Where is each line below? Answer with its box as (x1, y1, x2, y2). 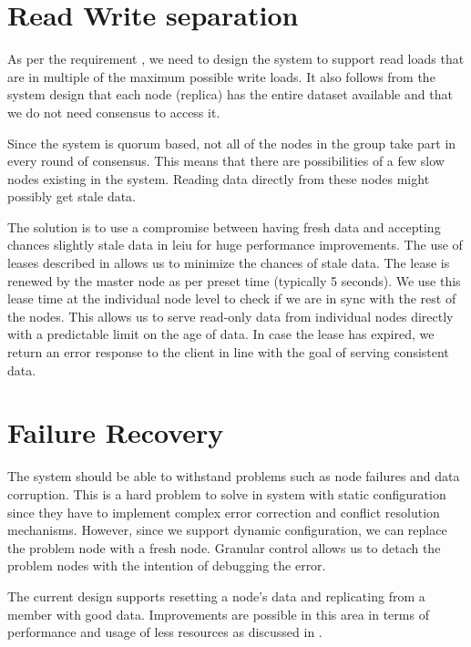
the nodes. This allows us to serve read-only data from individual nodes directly (7, 306, 454, 325)
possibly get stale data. (7, 187, 137, 206)
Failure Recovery (7, 414, 224, 451)
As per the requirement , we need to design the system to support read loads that (7, 49, 465, 68)
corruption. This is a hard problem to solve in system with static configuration (7, 484, 446, 503)
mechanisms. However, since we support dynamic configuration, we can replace (7, 520, 447, 539)
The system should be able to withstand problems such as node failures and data (7, 467, 460, 486)
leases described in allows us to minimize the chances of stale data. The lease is (7, 253, 450, 272)
